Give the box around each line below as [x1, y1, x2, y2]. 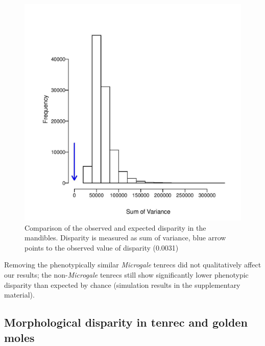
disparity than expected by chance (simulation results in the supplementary [4, 279, 240, 290]
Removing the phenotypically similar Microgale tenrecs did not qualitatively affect [4, 259, 261, 270]
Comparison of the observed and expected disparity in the [25, 222, 206, 233]
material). [4, 289, 35, 300]
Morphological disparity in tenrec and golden [4, 314, 248, 330]
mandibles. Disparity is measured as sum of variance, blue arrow [25, 232, 226, 243]
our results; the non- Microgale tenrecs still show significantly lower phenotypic [4, 269, 249, 280]
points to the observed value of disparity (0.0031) [25, 242, 179, 253]
